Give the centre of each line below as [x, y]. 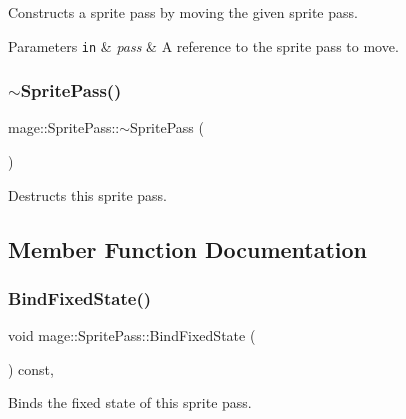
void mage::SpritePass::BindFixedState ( [132, 335]
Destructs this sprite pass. [87, 194]
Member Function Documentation [188, 248]
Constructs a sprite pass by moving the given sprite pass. [183, 12]
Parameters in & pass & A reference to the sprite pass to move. [203, 45]
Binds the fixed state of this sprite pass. [130, 402]
